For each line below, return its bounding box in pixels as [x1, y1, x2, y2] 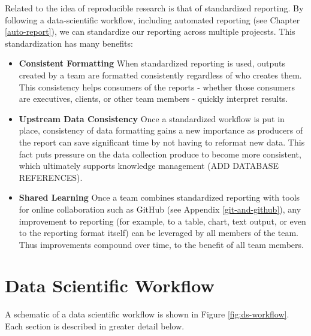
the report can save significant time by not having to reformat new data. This [19, 135, 305, 148]
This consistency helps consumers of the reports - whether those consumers [19, 80, 295, 93]
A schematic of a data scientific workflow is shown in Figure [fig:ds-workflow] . [5, 308, 289, 320]
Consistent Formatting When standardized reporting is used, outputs [19, 57, 285, 69]
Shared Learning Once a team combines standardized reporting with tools [19, 191, 300, 204]
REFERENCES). [19, 171, 83, 183]
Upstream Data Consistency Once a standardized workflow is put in [19, 112, 285, 125]
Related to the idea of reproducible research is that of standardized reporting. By [5, 2, 304, 14]
